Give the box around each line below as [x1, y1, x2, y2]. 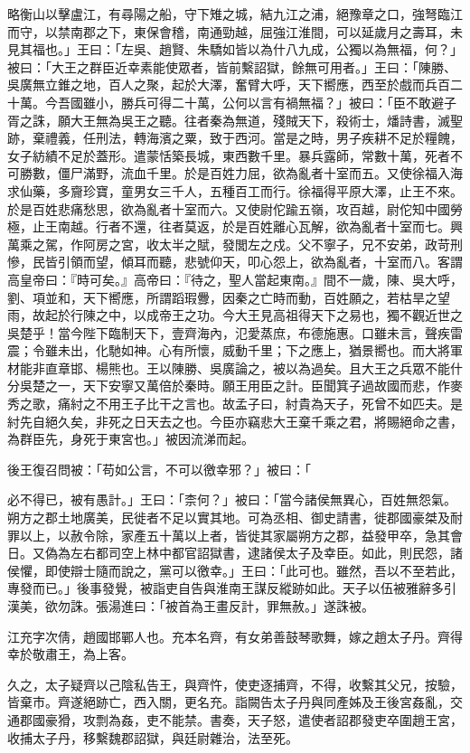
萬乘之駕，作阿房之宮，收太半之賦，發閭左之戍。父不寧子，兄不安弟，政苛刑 [7, 234, 463, 253]
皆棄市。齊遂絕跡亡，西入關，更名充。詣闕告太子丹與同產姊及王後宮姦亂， [7, 692, 450, 711]
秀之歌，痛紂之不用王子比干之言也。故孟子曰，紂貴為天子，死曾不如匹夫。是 [7, 394, 463, 413]
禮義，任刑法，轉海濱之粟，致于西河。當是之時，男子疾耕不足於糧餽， [44, 128, 463, 147]
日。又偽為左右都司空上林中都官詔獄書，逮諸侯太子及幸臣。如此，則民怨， [7, 543, 450, 562]
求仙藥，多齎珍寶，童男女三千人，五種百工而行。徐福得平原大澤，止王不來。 [7, 181, 463, 200]
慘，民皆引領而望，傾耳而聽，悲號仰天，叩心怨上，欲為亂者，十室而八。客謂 [7, 252, 463, 271]
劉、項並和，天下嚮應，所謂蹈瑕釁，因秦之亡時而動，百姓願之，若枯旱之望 [7, 287, 450, 306]
